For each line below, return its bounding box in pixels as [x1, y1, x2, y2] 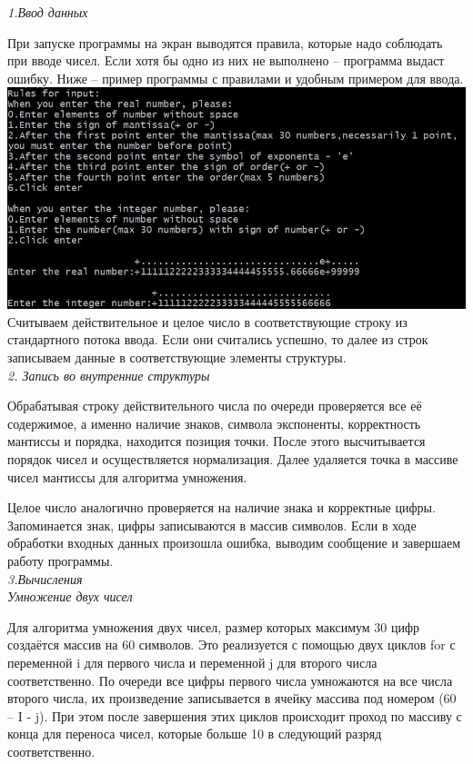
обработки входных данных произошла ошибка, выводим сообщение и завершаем [7, 533, 461, 552]
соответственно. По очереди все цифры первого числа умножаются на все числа [7, 670, 453, 690]
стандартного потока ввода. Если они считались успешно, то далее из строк [7, 330, 428, 349]
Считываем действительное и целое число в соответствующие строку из [7, 312, 408, 331]
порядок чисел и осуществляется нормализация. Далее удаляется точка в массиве [7, 450, 458, 469]
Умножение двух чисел [7, 587, 133, 606]
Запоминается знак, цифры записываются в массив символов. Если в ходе [7, 515, 417, 534]
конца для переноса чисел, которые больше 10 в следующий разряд [7, 724, 382, 743]
